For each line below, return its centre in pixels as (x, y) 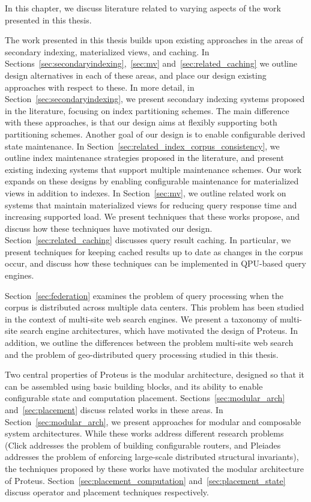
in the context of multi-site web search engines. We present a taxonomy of (141, 319)
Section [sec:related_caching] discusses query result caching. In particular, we (148, 240)
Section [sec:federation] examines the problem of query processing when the (144, 295)
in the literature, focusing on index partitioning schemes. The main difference (147, 110)
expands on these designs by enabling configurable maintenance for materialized (152, 181)
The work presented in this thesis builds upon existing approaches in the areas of (154, 40)
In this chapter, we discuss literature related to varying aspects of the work (143, 8)
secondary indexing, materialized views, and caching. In (107, 51)
